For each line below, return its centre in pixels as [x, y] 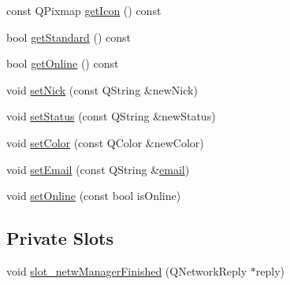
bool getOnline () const [63, 63]
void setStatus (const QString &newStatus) [111, 116]
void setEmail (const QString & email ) [98, 169]
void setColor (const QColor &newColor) [105, 142]
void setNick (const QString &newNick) [102, 89]
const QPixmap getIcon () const [84, 10]
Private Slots [60, 238]
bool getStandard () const [69, 37]
